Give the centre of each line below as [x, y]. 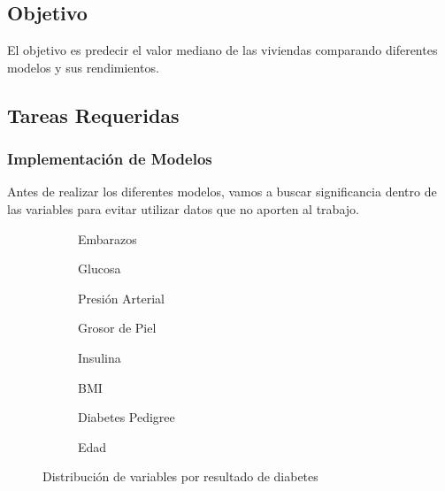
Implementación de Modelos [110, 159]
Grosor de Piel [117, 328]
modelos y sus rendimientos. [83, 67]
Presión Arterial [122, 298]
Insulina [100, 357]
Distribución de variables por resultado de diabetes [180, 476]
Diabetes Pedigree [127, 417]
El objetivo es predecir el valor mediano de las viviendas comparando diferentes [222, 50]
